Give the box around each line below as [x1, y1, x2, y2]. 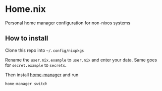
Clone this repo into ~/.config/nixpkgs [5, 47, 84, 53]
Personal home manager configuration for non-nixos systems [5, 20, 130, 26]
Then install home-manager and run [5, 72, 79, 78]
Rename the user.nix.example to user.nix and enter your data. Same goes [5, 57, 157, 63]
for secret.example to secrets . [5, 62, 67, 68]
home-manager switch [5, 81, 48, 86]
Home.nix [5, 3, 46, 15]
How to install [5, 34, 49, 43]
